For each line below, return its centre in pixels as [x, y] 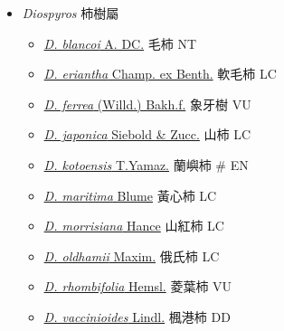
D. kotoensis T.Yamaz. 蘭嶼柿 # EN [146, 164]
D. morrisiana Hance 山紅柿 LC [134, 226]
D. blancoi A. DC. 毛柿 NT [120, 43]
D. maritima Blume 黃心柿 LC [130, 195]
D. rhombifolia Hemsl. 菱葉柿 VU [138, 286]
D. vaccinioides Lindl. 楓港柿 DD [137, 316]
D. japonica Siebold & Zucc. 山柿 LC [147, 134]
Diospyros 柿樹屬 [71, 13]
